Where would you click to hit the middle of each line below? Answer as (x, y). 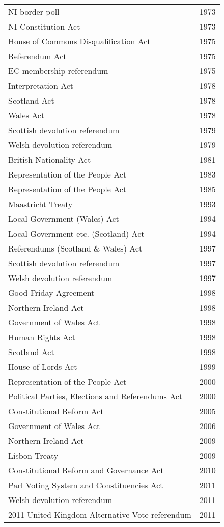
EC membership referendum (58, 71)
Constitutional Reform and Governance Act (86, 470)
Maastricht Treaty (40, 204)
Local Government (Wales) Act (64, 219)
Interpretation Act (41, 85)
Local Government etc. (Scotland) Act (76, 233)
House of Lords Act (43, 367)
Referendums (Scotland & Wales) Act (75, 248)
